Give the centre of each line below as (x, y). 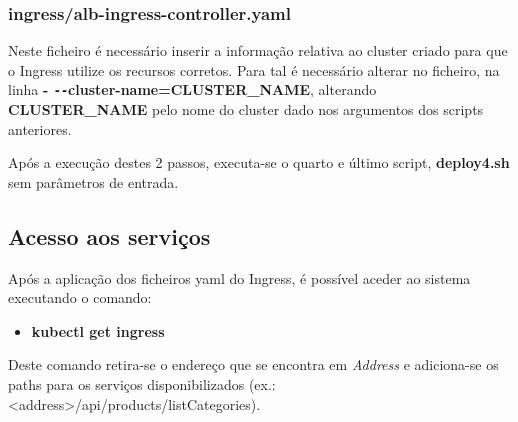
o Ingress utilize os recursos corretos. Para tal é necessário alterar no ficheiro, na (254, 69)
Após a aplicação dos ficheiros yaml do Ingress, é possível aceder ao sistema (239, 277)
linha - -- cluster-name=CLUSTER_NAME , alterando (192, 89)
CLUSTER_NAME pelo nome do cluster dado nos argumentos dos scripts (246, 109)
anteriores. (40, 128)
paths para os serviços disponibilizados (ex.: (142, 384)
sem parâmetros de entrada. (93, 181)
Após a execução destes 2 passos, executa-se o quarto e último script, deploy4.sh (259, 162)
